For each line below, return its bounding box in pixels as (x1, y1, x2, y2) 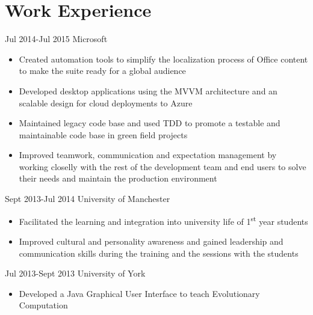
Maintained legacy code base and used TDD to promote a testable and (19, 117, 280, 129)
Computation (19, 299, 68, 311)
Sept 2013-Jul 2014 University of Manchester (5, 192, 170, 205)
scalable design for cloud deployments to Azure (19, 96, 193, 109)
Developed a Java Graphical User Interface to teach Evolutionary (19, 287, 260, 299)
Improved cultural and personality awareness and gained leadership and (19, 234, 284, 247)
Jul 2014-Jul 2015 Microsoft (5, 32, 108, 45)
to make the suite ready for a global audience (19, 64, 186, 77)
